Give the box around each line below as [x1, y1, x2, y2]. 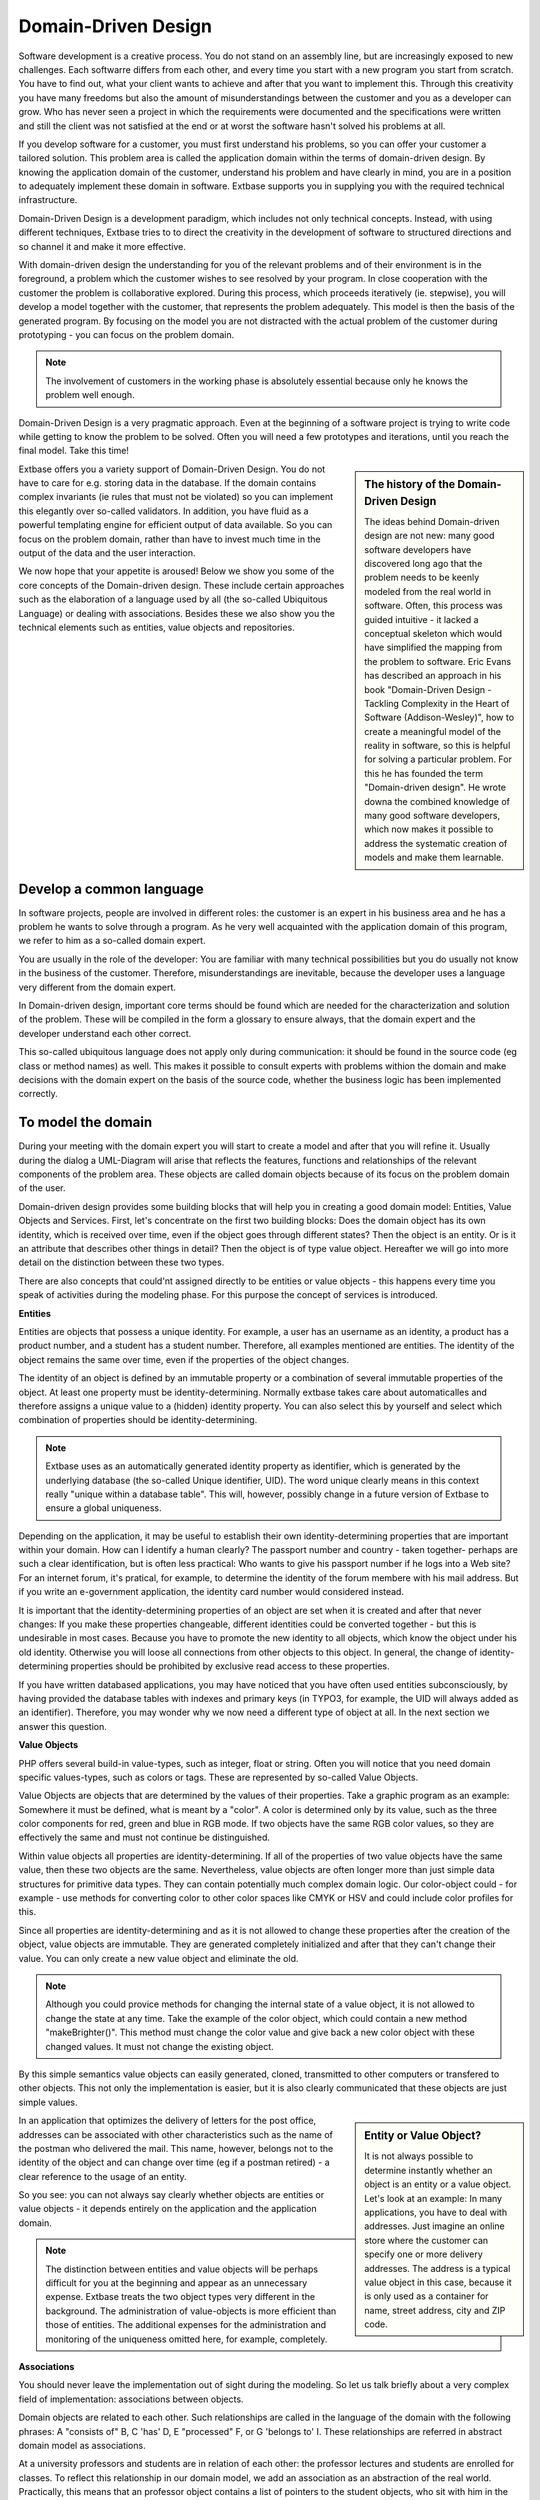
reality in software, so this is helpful [364, 740, 511, 752]
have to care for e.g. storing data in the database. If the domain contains [18, 477, 317, 489]
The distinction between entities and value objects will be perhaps [45, 2263, 319, 2275]
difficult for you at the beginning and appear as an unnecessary [45, 2277, 308, 2289]
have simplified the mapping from [364, 641, 503, 654]
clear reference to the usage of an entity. [18, 2170, 187, 2182]
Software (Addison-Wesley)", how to [364, 711, 515, 724]
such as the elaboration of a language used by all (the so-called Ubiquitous [18, 593, 329, 605]
